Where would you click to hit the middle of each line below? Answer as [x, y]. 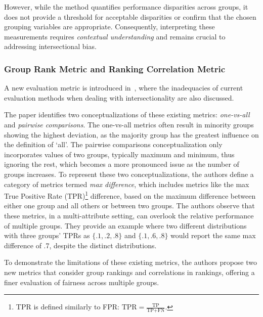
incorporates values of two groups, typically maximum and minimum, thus [119, 154]
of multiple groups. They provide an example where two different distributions [125, 225]
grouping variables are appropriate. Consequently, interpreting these [109, 27]
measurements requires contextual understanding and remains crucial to [115, 36]
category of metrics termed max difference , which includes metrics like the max [127, 184]
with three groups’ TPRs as [47, 235]
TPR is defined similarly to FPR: [68, 307]
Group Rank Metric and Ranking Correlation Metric [115, 69]
